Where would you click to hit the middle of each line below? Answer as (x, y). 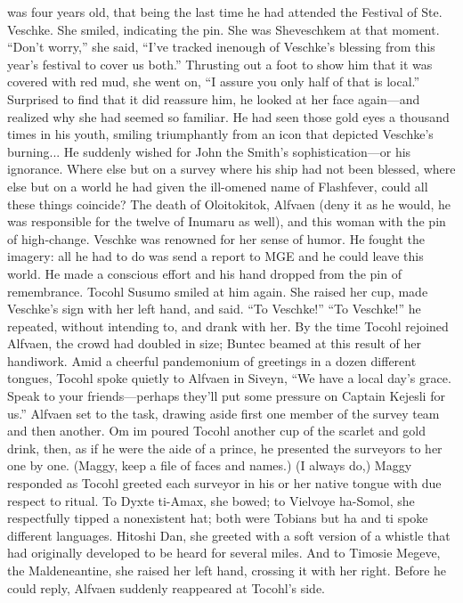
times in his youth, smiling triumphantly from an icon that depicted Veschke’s (220, 134)
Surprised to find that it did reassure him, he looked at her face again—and (214, 98)
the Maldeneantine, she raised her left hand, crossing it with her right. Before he (227, 570)
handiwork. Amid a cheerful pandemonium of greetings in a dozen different (212, 360)
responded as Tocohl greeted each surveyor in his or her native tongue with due (224, 483)
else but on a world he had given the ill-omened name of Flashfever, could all (218, 186)
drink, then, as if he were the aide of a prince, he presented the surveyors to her (225, 448)
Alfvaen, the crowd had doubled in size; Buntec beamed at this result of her (214, 343)
